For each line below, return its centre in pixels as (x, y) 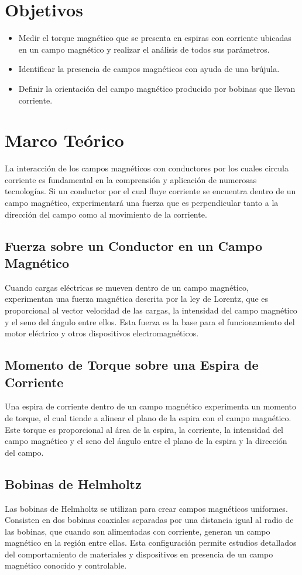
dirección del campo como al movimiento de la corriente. (106, 214)
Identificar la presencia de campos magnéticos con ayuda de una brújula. (149, 69)
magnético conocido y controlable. (66, 565)
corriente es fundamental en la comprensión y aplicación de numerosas (131, 179)
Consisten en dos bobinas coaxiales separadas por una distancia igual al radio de (149, 520)
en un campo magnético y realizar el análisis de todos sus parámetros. (144, 49)
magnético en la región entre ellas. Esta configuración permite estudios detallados (151, 543)
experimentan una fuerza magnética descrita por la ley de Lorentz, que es (137, 299)
